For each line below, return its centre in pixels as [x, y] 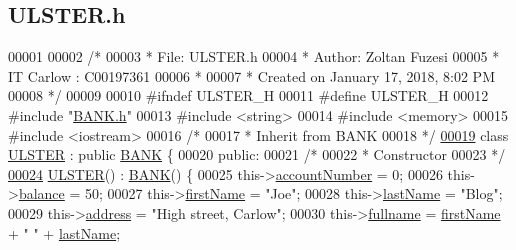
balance [41, 193]
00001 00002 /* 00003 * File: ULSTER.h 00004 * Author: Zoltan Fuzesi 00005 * [254, 56]
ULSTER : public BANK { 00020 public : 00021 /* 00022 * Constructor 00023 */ [257, 154]
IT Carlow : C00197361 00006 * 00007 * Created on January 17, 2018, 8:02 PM [251, 75]
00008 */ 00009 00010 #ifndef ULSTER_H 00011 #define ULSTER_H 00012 [248, 95]
